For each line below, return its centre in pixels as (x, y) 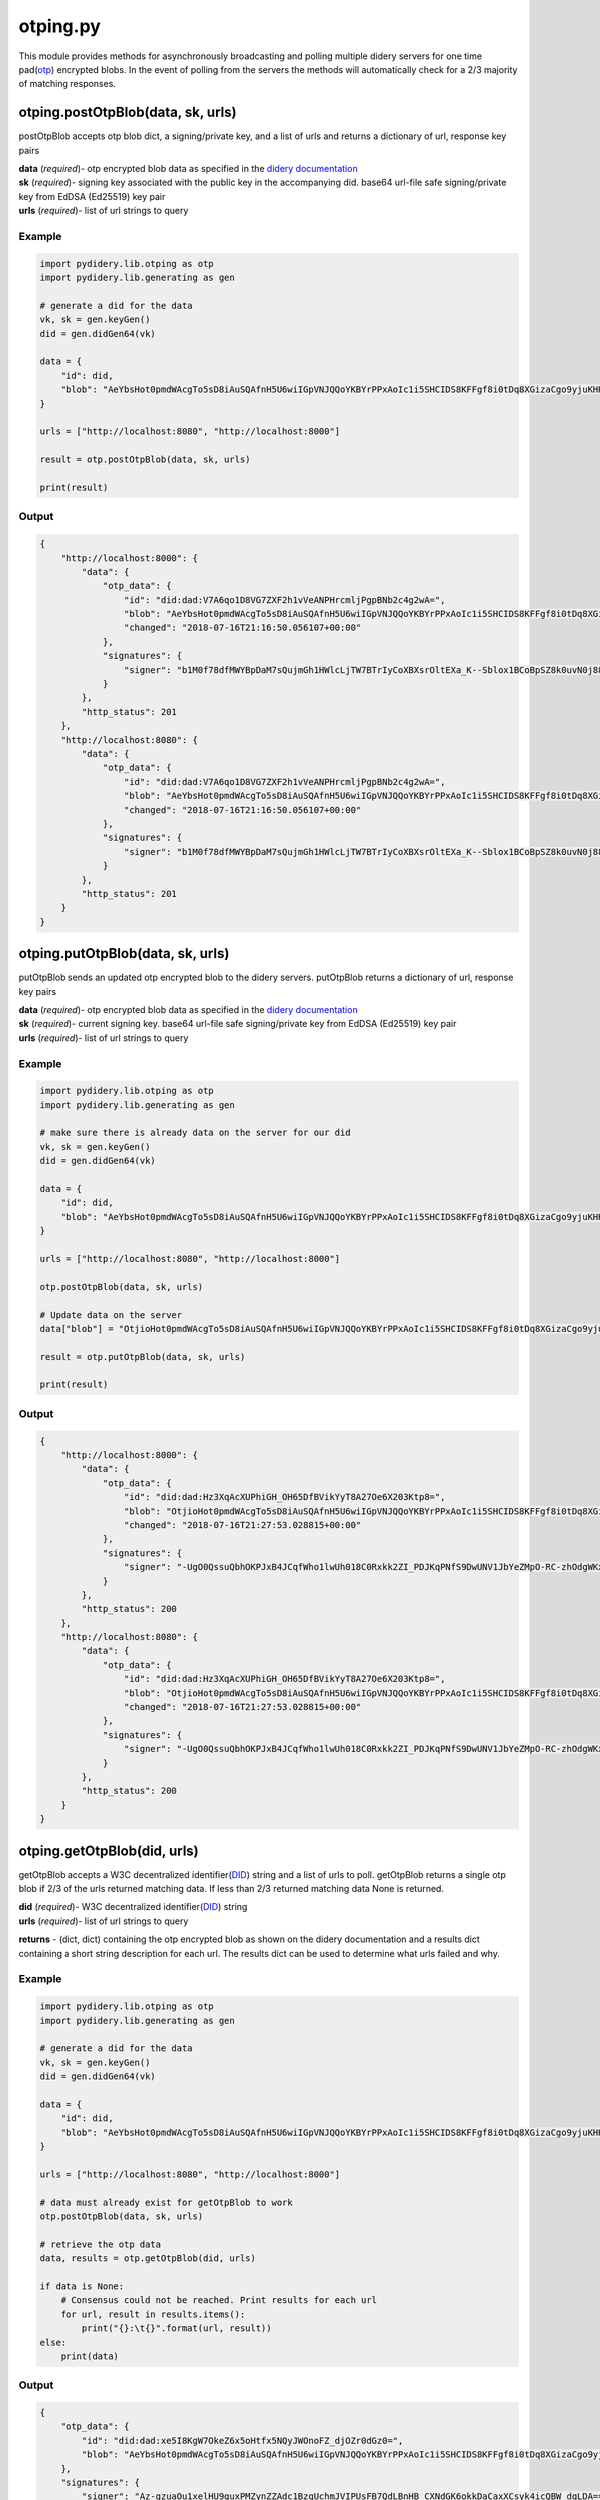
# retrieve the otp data (100, 2244)
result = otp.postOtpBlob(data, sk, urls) (145, 459)
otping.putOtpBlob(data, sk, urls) (124, 953)
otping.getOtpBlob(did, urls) (108, 1850)
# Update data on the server (111, 1314)
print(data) (90, 2356)
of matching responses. (67, 84)
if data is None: (82, 2286)
